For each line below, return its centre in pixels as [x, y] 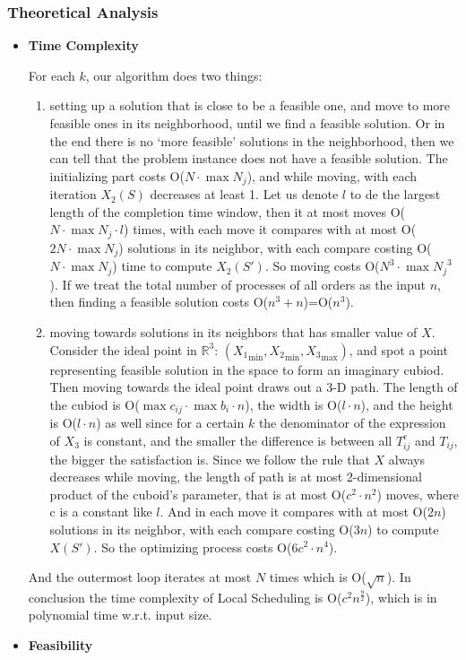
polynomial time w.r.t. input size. [120, 615]
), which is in [401, 597]
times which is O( [318, 577]
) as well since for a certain [170, 423]
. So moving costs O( [322, 266]
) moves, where [418, 494]
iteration [73, 194]
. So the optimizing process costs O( [193, 547]
